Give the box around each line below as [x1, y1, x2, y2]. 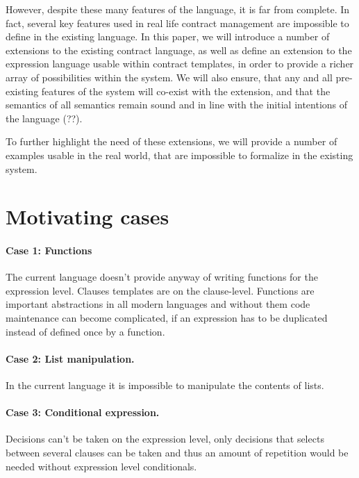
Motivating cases [6, 202, 169, 231]
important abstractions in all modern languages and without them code [6, 297, 310, 311]
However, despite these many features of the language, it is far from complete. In [6, 2, 350, 16]
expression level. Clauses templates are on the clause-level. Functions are [6, 283, 315, 297]
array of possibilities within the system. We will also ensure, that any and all [6, 69, 333, 84]
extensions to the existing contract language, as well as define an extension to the [6, 42, 352, 57]
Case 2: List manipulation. [6, 351, 135, 365]
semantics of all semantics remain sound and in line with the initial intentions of [6, 97, 348, 112]
